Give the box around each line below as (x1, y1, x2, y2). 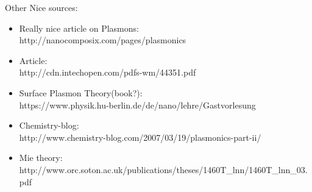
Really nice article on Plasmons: (19, 21, 139, 34)
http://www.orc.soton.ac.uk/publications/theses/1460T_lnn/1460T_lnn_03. (19, 163, 308, 176)
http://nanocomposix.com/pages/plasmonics (19, 34, 186, 46)
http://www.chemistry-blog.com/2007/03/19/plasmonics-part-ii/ (19, 130, 261, 143)
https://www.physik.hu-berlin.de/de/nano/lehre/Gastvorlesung (19, 98, 256, 111)
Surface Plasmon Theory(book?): (19, 86, 143, 99)
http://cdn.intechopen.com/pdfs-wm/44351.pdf (19, 66, 196, 79)
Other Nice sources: (5, 1, 78, 13)
